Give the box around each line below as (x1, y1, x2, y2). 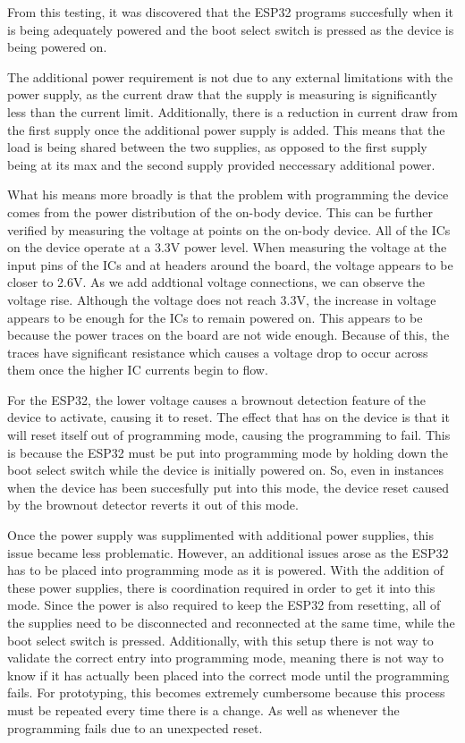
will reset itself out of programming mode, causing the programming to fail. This (7, 426, 451, 444)
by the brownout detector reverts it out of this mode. (7, 495, 299, 514)
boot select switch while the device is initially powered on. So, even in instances (7, 460, 444, 479)
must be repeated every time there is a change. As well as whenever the (7, 700, 400, 719)
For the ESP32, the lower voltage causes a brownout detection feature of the (7, 390, 426, 409)
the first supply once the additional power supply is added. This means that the (7, 120, 445, 139)
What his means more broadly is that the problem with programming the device (7, 185, 449, 204)
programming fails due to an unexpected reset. (7, 718, 263, 737)
